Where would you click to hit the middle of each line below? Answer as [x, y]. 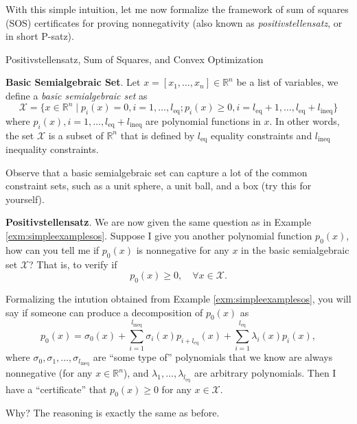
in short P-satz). [40, 36]
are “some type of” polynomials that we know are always [213, 357]
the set [20, 135]
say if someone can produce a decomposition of [104, 312]
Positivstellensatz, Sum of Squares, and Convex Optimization [135, 59]
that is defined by [158, 135]
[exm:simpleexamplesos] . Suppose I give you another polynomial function [159, 236]
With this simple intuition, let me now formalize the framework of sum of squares [177, 9]
